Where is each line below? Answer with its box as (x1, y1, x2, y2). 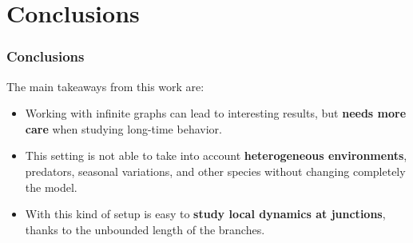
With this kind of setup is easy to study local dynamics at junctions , (25, 205, 386, 222)
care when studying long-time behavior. (25, 120, 222, 137)
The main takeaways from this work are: (6, 78, 205, 94)
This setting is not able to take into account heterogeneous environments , (25, 147, 407, 164)
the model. (25, 178, 77, 195)
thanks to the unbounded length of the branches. (25, 221, 265, 237)
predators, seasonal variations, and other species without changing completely (25, 162, 406, 179)
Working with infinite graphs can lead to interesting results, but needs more (25, 105, 407, 121)
